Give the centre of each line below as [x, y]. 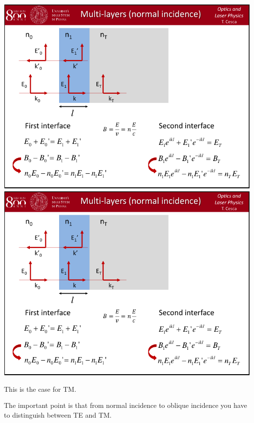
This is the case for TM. [40, 389]
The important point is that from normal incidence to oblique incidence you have [126, 405]
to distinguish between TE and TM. [58, 414]
